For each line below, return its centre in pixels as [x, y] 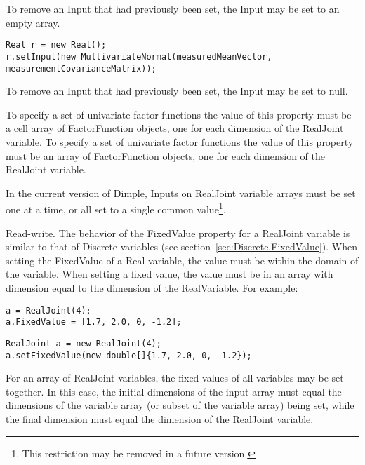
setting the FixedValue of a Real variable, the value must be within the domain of [182, 260]
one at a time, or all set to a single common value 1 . [116, 208]
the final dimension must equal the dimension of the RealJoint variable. [160, 418]
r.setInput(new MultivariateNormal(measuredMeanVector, [139, 56]
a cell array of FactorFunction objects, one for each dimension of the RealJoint [175, 128]
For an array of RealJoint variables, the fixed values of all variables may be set [175, 378]
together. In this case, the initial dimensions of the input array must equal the [174, 391]
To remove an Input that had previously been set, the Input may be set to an [173, 8]
